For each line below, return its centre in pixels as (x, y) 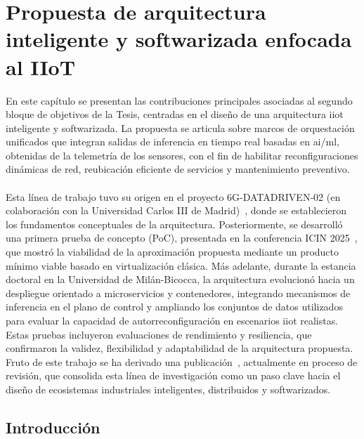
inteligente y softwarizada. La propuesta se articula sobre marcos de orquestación (180, 127)
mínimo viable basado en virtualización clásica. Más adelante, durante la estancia (181, 265)
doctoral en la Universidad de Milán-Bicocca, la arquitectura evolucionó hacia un (180, 279)
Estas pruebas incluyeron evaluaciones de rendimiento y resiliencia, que (159, 334)
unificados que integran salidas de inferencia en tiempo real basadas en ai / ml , (173, 142)
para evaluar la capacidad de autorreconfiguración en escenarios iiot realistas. (172, 320)
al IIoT (41, 66)
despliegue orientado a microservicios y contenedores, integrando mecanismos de (178, 293)
